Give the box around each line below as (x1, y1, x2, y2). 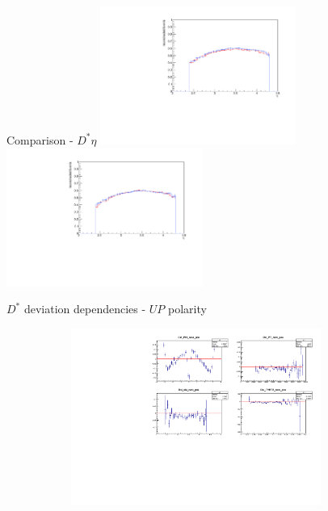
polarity (168, 300, 207, 317)
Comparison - (6, 131, 74, 148)
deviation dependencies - (23, 300, 146, 317)
